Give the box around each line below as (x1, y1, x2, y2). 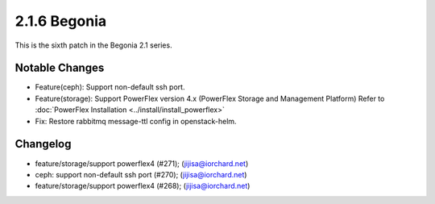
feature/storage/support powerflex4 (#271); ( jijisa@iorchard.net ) (35, 158, 249, 169)
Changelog (14, 137, 72, 151)
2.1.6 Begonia (14, 12, 107, 30)
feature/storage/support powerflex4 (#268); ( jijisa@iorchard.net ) (35, 181, 251, 191)
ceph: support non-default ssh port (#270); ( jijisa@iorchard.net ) (35, 169, 247, 179)
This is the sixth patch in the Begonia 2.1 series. (14, 40, 172, 50)
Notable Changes (14, 61, 105, 75)
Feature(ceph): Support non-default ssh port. (35, 82, 185, 92)
